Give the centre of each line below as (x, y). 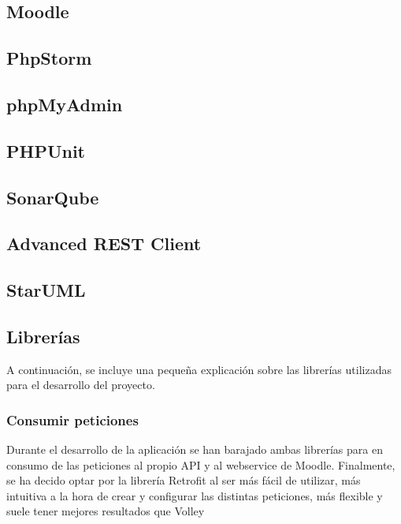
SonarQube (53, 197)
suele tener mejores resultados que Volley (106, 511)
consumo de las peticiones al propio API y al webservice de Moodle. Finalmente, (201, 464)
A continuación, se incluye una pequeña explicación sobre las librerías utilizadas (199, 369)
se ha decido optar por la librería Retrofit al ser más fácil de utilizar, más (184, 480)
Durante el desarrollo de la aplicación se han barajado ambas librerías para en (195, 449)
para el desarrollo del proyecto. (81, 385)
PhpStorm (49, 58)
